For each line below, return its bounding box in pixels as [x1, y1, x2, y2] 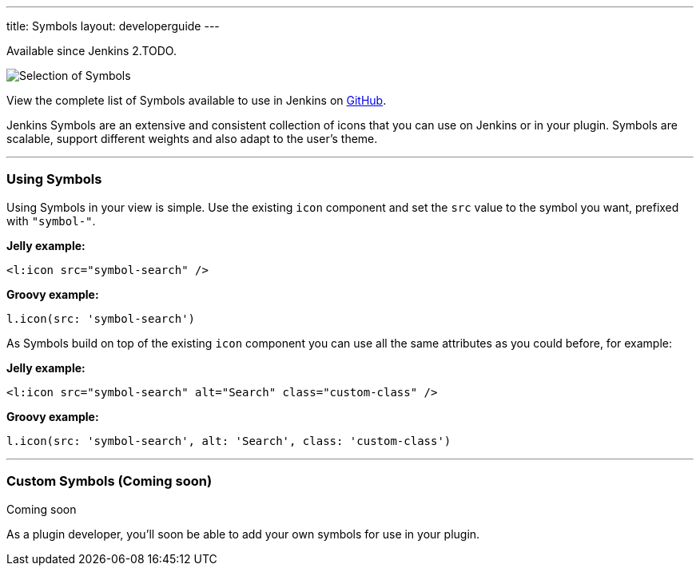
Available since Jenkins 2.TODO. [6, 44, 177, 58]
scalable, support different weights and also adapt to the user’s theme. [6, 132, 378, 145]
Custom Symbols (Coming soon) [6, 473, 213, 490]
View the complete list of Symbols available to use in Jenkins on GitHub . [6, 93, 387, 107]
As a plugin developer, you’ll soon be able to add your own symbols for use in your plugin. [6, 526, 480, 541]
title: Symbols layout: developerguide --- [6, 19, 220, 33]
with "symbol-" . [6, 213, 96, 228]
